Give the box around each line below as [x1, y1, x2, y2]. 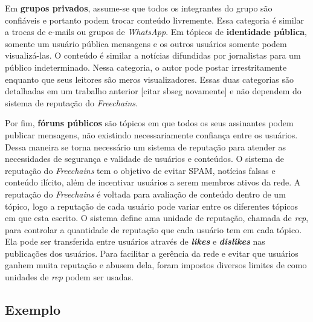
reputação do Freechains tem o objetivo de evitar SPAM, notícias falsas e [5, 164, 276, 176]
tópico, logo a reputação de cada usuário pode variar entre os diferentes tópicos [5, 199, 298, 212]
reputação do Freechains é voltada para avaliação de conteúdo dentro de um [5, 187, 286, 200]
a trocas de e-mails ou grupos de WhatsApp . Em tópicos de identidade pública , [5, 25, 307, 38]
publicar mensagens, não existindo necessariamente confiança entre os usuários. [5, 128, 298, 141]
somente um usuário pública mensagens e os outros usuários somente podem [5, 37, 287, 50]
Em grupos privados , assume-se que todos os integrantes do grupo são [5, 2, 273, 14]
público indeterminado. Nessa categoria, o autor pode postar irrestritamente [5, 60, 287, 73]
